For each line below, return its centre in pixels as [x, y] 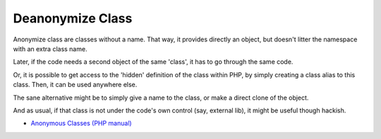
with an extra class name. [50, 48]
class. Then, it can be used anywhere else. [75, 85]
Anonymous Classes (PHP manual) [81, 124]
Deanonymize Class [73, 18]
